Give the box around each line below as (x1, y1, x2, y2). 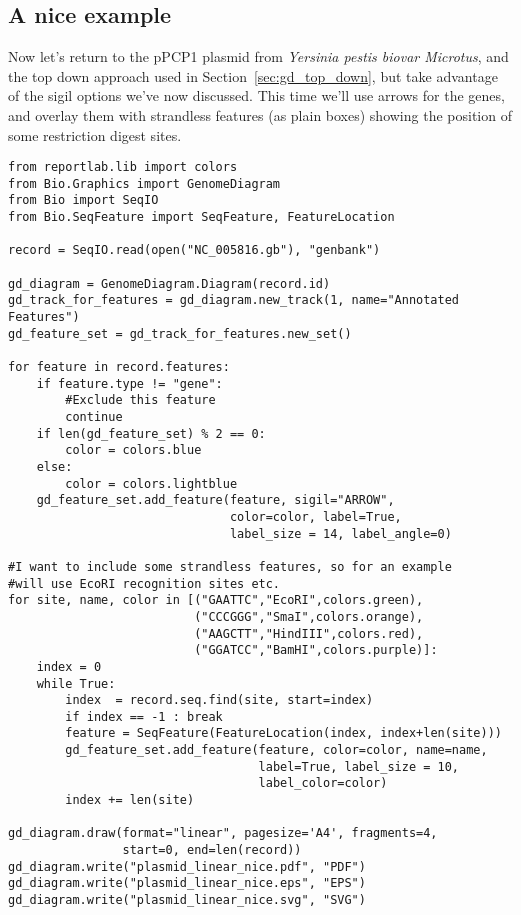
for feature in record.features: (8, 360, 230, 375)
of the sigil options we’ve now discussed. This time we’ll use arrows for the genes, (8, 85, 505, 106)
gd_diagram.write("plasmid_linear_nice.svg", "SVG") (8, 893, 366, 908)
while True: (36, 676, 116, 691)
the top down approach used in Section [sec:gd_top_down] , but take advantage (8, 65, 498, 86)
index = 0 (36, 659, 102, 674)
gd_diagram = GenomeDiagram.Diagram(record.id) (8, 276, 331, 291)
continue (65, 410, 123, 425)
